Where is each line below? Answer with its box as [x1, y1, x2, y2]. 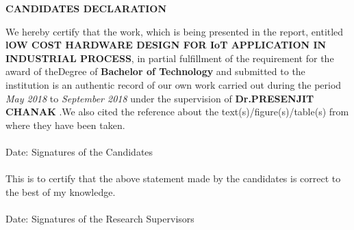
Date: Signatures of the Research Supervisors [5, 211, 194, 225]
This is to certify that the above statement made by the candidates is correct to [5, 171, 341, 186]
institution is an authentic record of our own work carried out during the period [5, 77, 342, 91]
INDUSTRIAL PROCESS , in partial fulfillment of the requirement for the [5, 51, 334, 65]
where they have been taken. [5, 117, 125, 132]
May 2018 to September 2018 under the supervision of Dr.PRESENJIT [5, 91, 314, 105]
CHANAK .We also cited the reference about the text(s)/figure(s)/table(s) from [5, 104, 349, 119]
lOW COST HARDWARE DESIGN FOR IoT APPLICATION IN [5, 38, 327, 52]
